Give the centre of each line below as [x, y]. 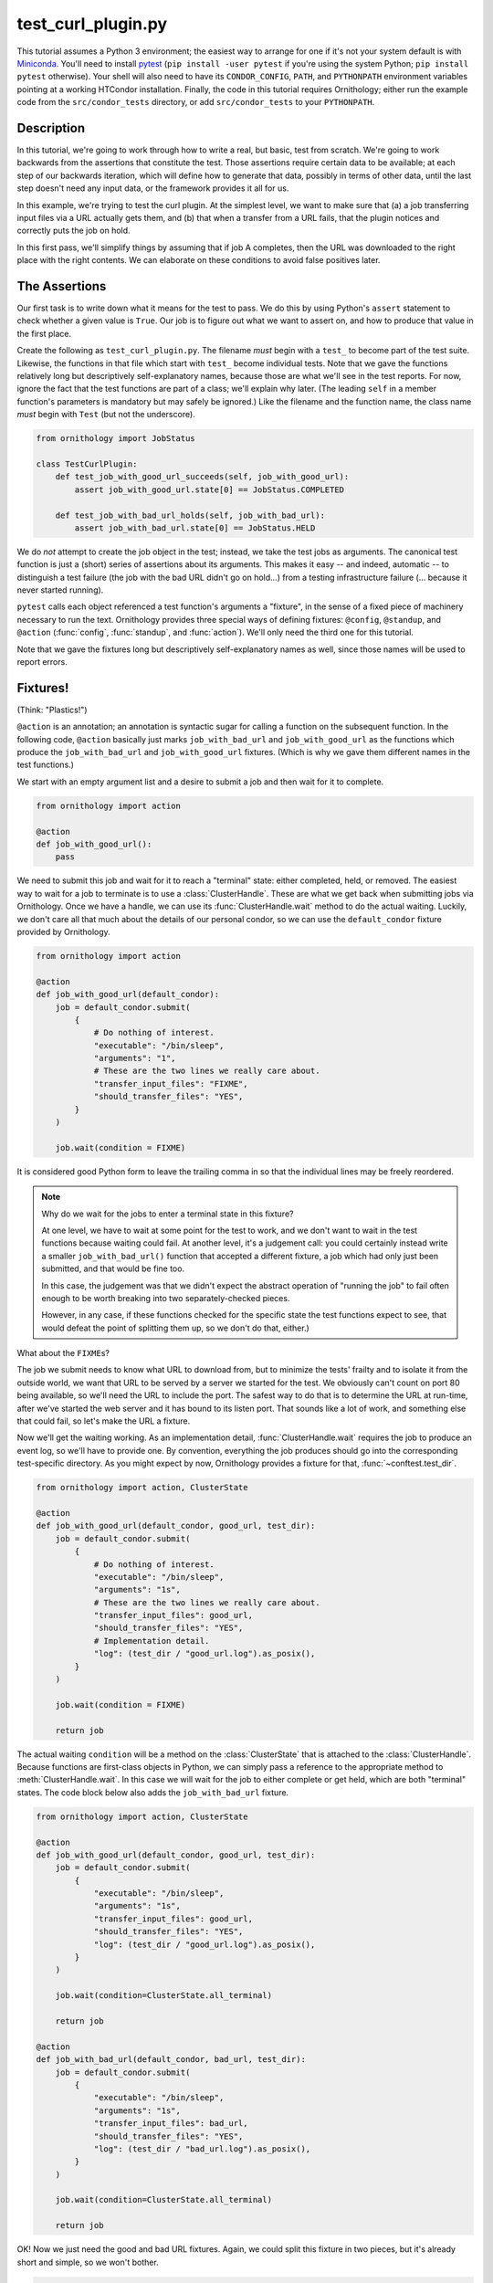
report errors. [42, 662]
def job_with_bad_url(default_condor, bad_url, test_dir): [171, 2060]
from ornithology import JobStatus [115, 439]
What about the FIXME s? [63, 1353]
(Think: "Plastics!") [52, 710]
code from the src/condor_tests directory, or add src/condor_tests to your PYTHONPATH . [196, 102]
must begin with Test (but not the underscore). [106, 415]
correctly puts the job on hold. [74, 231]
